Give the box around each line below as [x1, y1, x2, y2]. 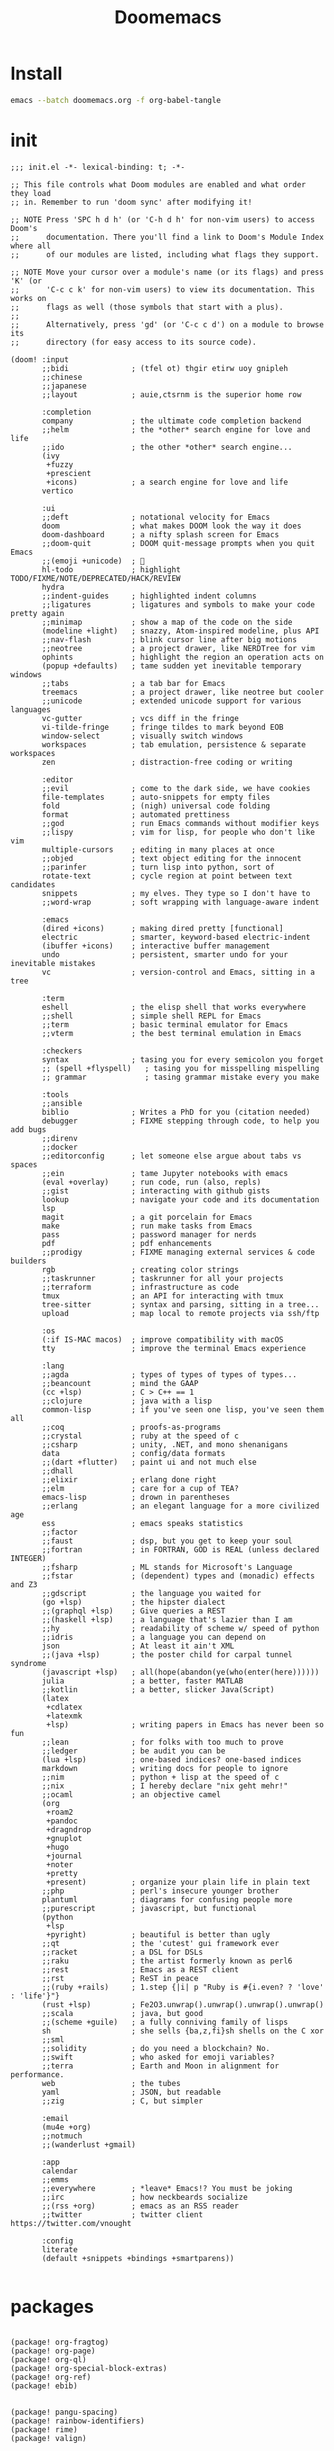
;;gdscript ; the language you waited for [41, 1588, 262, 1598]
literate [41, 2244, 78, 2255]
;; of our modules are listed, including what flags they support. [10, 249, 320, 260]
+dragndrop [46, 1824, 92, 1835]
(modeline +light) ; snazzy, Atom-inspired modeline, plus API [41, 626, 320, 636]
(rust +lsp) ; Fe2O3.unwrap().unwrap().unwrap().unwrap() [41, 1999, 325, 2010]
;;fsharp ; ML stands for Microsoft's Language [41, 1562, 293, 1572]
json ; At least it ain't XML [41, 1641, 235, 1651]
